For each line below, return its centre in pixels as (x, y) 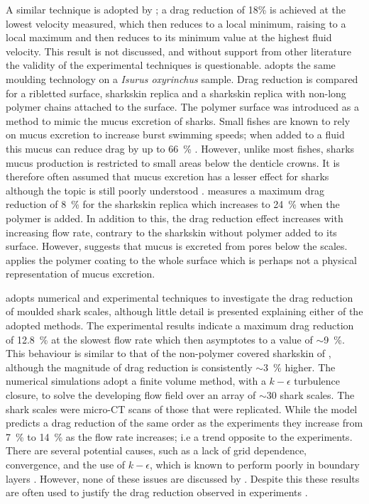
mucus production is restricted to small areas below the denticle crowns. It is (173, 162)
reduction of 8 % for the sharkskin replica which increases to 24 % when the (173, 204)
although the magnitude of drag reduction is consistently (129, 367)
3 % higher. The (299, 367)
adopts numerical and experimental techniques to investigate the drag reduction (180, 297)
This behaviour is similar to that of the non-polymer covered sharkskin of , (169, 353)
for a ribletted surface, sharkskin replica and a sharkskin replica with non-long (176, 93)
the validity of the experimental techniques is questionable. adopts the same (171, 65)
